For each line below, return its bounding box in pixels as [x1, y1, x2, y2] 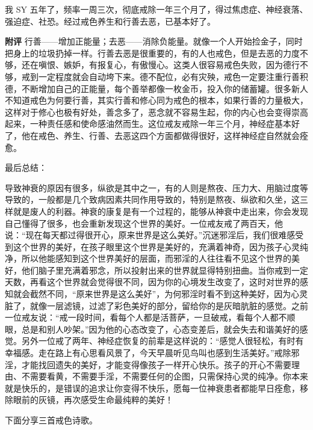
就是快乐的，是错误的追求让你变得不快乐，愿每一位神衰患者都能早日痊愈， [5, 381, 300, 394]
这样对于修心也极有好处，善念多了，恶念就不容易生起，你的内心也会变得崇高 [5, 105, 308, 118]
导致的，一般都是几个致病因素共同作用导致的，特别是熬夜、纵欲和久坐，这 [5, 193, 300, 206]
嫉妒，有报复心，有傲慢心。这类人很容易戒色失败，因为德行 [63, 58, 300, 71]
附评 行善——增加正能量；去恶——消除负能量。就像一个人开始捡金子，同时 [5, 35, 303, 48]
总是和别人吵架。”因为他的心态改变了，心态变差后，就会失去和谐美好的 [21, 322, 300, 335]
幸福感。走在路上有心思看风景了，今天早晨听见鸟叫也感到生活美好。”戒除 [5, 346, 291, 359]
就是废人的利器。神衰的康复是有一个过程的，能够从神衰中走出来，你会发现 [13, 204, 308, 217]
